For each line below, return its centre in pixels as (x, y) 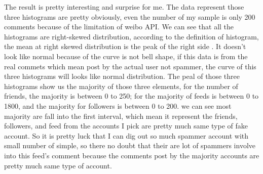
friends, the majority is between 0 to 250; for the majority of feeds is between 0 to (131, 96)
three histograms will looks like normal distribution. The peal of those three (122, 76)
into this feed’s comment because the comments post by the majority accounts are (132, 155)
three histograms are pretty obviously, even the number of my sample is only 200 (130, 16)
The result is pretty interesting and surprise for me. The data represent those (124, 7)
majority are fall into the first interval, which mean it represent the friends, (121, 116)
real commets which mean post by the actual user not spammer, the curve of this (130, 66)
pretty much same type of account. (58, 165)
